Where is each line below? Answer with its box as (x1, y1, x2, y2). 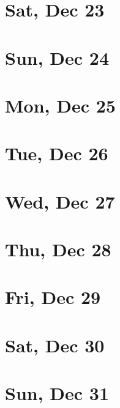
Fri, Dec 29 (5, 284, 101, 310)
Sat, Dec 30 (5, 332, 105, 357)
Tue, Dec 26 (5, 141, 108, 166)
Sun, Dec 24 (5, 45, 110, 70)
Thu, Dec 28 (5, 237, 111, 262)
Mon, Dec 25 (5, 92, 116, 117)
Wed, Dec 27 (5, 188, 115, 213)
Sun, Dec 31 (5, 380, 110, 406)
